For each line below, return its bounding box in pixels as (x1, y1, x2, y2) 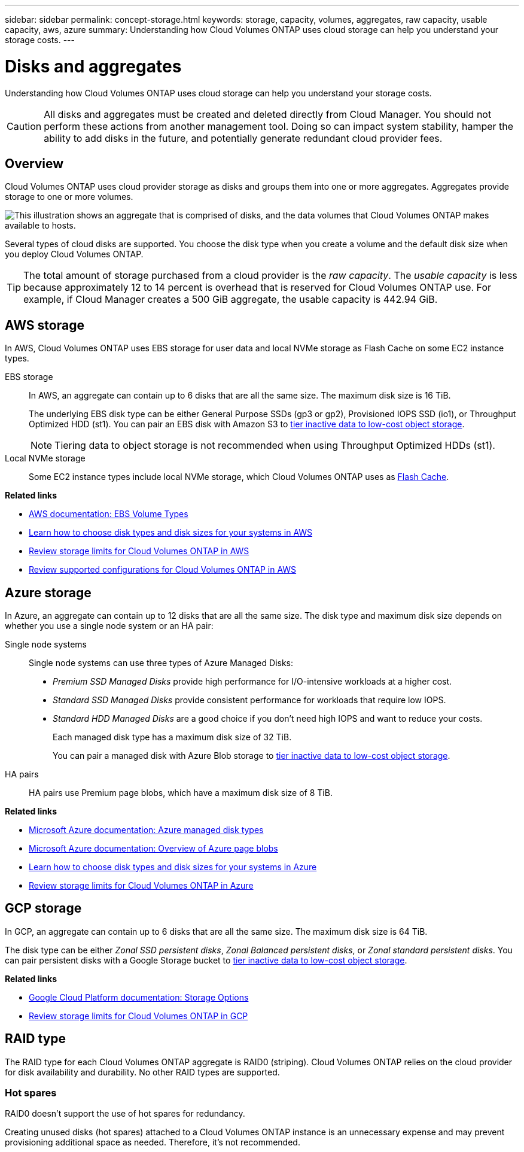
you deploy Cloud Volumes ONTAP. (5, 249, 144, 260)
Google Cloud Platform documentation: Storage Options (29, 992, 249, 1002)
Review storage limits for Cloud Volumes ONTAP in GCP (29, 1010, 248, 1021)
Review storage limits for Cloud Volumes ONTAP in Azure (29, 880, 254, 891)
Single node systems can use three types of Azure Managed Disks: (29, 658, 294, 668)
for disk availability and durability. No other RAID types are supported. (5, 1066, 280, 1077)
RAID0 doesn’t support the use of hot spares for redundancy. (5, 1108, 245, 1119)
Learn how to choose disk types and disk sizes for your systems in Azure (29, 862, 317, 873)
